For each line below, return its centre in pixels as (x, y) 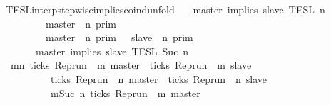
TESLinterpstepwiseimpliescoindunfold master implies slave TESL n (165, 9)
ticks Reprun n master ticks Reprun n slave (158, 78)
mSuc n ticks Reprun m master (125, 93)
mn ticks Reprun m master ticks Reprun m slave (131, 65)
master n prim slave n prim (119, 37)
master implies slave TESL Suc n (112, 51)
